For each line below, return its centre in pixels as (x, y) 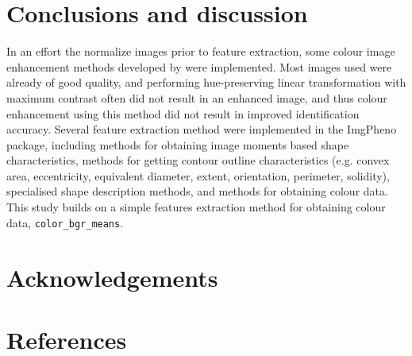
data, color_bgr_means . (65, 222)
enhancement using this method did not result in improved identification (183, 113)
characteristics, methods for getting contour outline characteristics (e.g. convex (198, 160)
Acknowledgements (112, 277)
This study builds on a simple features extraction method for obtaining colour (196, 207)
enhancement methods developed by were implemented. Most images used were (199, 66)
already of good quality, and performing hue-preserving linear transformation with (206, 82)
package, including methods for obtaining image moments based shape (178, 144)
